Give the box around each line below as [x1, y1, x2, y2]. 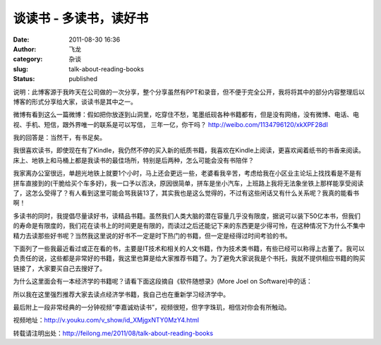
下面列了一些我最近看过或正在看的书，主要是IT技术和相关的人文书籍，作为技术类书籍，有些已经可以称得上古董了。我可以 [13, 244, 365, 253]
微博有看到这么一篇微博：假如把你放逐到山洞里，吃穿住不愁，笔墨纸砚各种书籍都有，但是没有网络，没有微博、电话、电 [13, 110, 359, 119]
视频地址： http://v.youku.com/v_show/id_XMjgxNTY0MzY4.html [13, 316, 200, 325]
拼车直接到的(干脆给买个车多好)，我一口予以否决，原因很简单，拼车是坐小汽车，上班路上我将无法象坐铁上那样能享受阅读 [13, 178, 364, 187]
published [68, 75, 98, 83]
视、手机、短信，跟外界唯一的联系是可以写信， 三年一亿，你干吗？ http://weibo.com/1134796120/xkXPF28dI [13, 120, 328, 128]
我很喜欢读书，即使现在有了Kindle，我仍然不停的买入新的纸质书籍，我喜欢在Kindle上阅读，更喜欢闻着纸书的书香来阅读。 [13, 146, 365, 155]
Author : [13, 44, 37, 53]
